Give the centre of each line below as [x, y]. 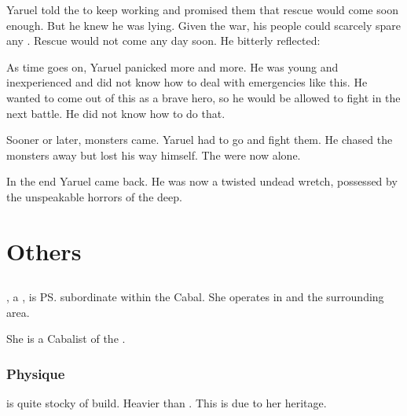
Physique [36, 374]
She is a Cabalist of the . [66, 339]
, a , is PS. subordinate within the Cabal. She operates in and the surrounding [195, 297]
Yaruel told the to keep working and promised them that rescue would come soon [202, 9]
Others [44, 250]
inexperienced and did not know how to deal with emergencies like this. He [187, 82]
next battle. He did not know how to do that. [116, 113]
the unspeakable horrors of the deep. [94, 196]
